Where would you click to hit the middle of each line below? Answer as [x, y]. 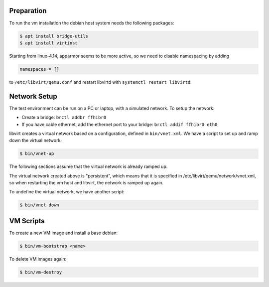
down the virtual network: [36, 141]
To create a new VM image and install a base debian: [64, 233]
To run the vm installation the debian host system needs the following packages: [92, 23]
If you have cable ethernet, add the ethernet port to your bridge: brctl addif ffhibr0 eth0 [120, 124]
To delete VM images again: [38, 259]
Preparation [28, 11]
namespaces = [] [40, 69]
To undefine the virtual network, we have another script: [67, 192]
